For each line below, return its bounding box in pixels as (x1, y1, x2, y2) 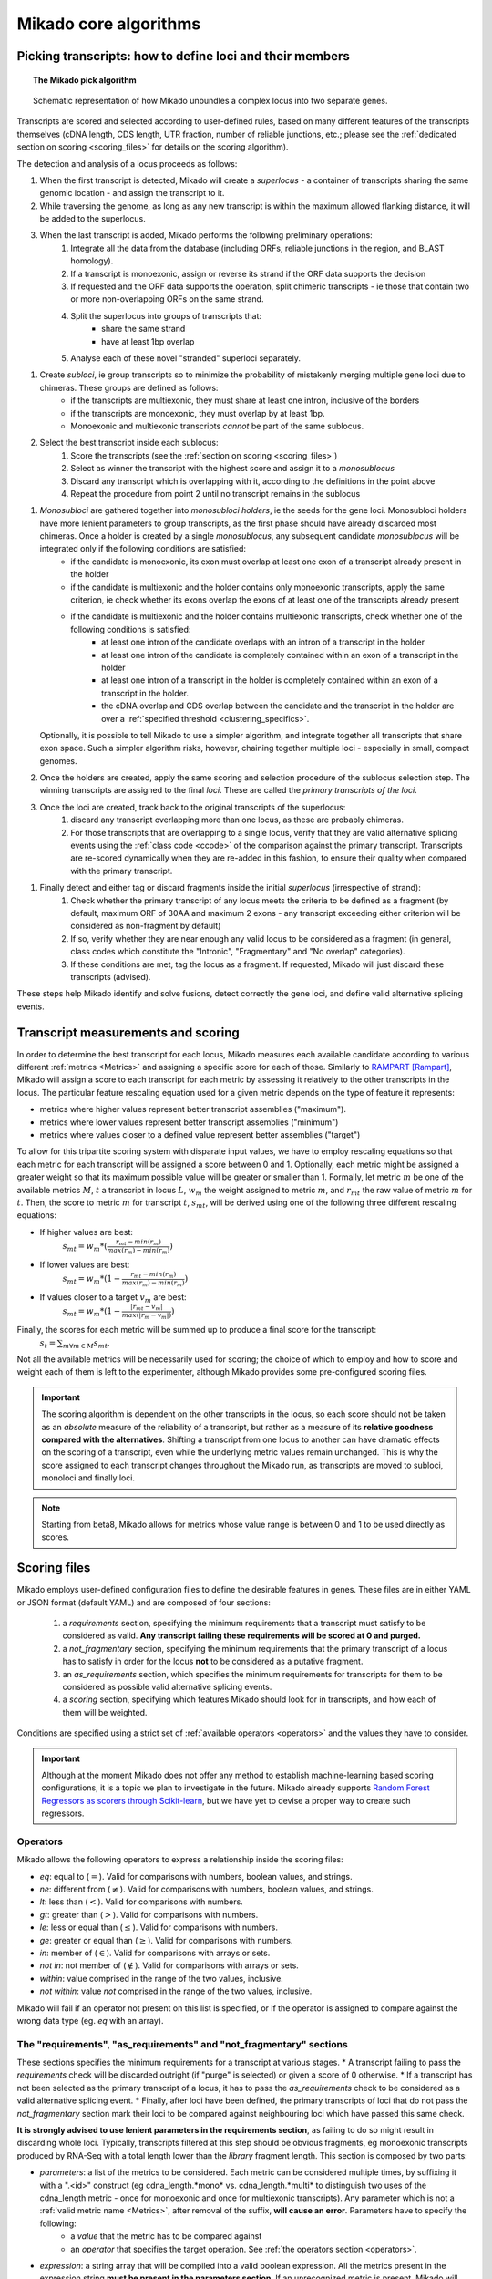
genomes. (39, 755, 77, 766)
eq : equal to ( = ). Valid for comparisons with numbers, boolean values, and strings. (39, 1871, 353, 1882)
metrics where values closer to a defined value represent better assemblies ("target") (39, 1129, 361, 1139)
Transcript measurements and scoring (16, 1025, 241, 1040)
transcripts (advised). (70, 971, 151, 982)
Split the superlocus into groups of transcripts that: (70, 310, 262, 321)
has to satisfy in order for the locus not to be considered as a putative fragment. (62, 1655, 364, 1667)
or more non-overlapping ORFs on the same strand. (70, 294, 264, 304)
